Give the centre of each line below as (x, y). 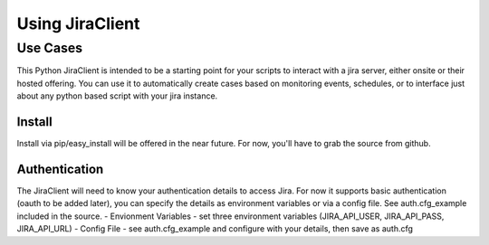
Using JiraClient (78, 24)
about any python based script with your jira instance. (117, 96)
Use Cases (50, 48)
